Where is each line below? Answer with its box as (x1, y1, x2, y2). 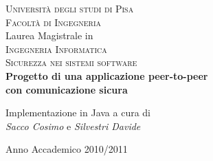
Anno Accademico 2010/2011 (5, 142, 128, 156)
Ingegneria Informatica (5, 41, 107, 56)
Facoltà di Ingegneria (5, 14, 102, 29)
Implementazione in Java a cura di (5, 105, 150, 120)
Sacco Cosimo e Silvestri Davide (5, 118, 141, 133)
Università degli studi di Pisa (5, 1, 134, 15)
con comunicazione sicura (5, 82, 128, 96)
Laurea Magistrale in (5, 28, 93, 43)
